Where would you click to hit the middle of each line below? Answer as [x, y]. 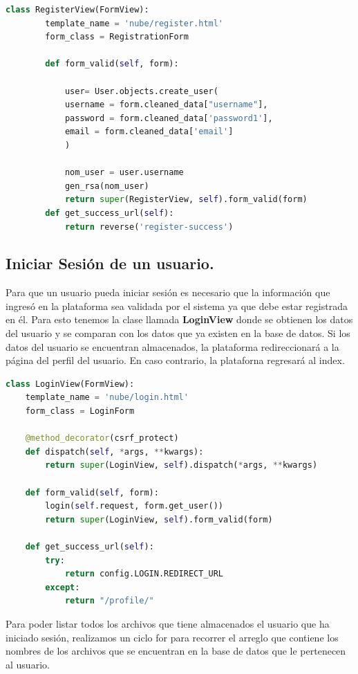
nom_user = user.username [124, 173]
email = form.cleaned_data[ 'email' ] [149, 132]
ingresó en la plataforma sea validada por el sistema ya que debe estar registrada [177, 306]
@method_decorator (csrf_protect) [102, 438]
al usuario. [28, 664]
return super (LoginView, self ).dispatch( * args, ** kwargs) [181, 465]
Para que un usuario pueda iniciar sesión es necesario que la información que [168, 292]
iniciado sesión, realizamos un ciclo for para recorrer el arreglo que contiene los [172, 637]
